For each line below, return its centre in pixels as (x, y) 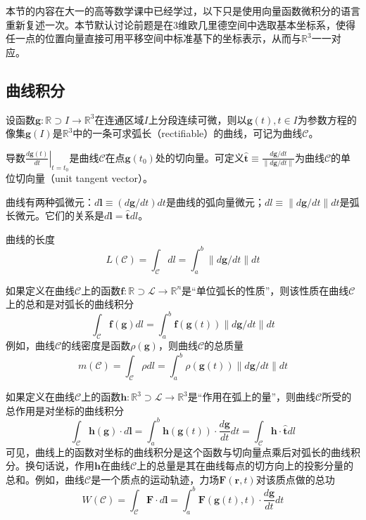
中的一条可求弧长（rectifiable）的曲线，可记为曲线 (188, 133)
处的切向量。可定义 (200, 157)
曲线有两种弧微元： (50, 201)
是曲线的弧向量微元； (215, 201)
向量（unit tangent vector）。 (89, 177)
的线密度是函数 (96, 345)
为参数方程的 (327, 119)
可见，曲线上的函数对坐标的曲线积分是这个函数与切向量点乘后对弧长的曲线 (178, 451)
